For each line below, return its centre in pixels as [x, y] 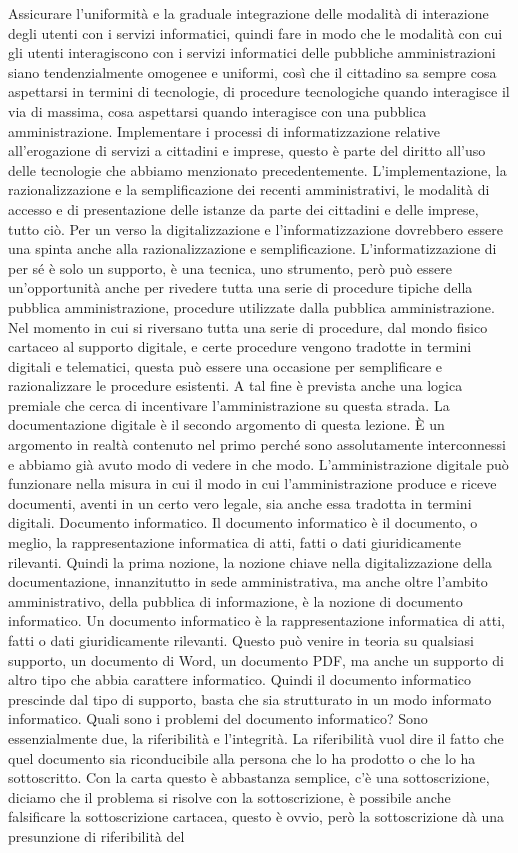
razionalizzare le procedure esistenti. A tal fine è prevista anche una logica [235, 385]
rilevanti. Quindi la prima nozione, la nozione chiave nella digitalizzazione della [250, 561]
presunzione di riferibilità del [96, 835]
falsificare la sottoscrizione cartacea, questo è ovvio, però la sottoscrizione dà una [256, 816]
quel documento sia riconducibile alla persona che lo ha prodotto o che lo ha [242, 757]
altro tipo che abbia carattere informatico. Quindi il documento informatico [240, 679]
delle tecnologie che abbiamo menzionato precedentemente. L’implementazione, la [257, 169]
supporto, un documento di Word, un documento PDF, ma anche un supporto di [256, 659]
